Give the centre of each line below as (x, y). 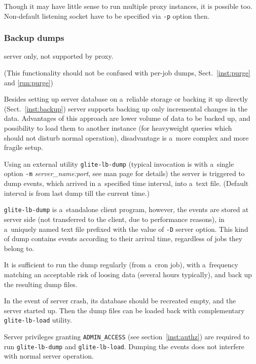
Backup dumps (34, 38)
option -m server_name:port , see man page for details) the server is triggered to (124, 173)
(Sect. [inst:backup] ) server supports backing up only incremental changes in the (126, 108)
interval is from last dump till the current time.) (77, 193)
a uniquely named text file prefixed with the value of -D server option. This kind (126, 229)
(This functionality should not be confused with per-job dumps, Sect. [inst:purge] (127, 73)
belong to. (19, 248)
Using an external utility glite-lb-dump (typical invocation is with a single (119, 164)
